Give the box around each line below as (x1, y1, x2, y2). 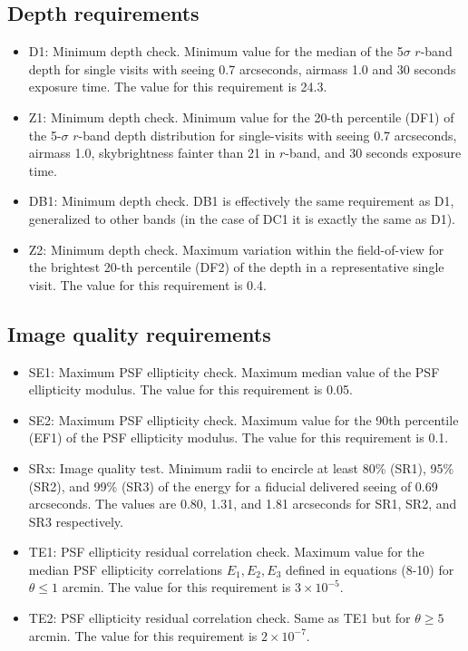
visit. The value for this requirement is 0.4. (28, 275, 267, 294)
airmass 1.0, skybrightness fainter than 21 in (28, 143, 276, 162)
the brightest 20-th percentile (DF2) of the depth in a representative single (28, 257, 444, 277)
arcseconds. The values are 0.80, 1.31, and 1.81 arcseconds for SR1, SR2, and (28, 494, 457, 513)
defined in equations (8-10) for (285, 559, 454, 578)
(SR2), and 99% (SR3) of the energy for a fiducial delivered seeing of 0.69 (28, 476, 438, 495)
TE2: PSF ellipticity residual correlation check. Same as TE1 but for (28, 608, 411, 627)
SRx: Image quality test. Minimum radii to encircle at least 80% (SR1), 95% (28, 458, 454, 477)
